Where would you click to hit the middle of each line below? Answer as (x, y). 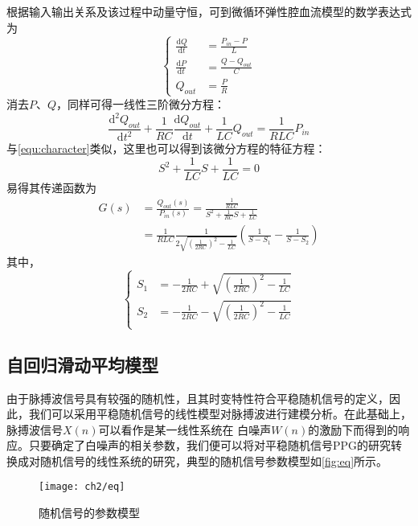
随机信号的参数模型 (89, 513)
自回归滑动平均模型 (82, 364)
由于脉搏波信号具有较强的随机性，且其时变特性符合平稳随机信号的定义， (198, 398)
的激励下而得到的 (353, 429)
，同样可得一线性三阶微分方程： (141, 103)
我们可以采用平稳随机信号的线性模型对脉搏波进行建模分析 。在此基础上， (220, 414)
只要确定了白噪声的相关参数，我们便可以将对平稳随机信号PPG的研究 (210, 445)
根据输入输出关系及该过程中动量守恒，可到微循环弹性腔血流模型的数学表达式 (209, 11)
